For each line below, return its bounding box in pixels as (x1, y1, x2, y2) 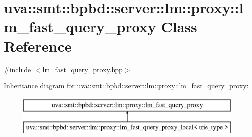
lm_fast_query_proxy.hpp (42, 64, 123, 74)
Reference (4, 36, 72, 56)
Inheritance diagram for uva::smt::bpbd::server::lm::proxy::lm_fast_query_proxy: (4, 80, 249, 91)
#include (4, 64, 31, 74)
